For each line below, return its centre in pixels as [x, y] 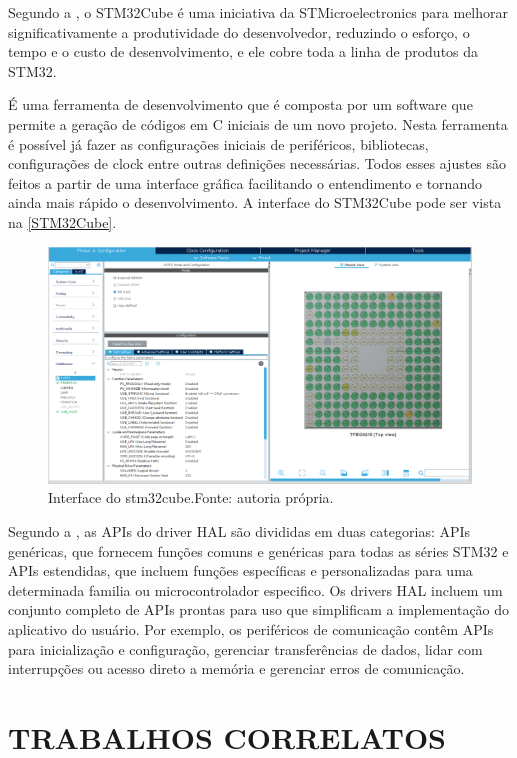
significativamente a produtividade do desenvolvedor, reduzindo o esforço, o [239, 31]
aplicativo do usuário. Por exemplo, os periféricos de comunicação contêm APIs [251, 628]
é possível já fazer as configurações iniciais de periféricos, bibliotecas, [218, 143]
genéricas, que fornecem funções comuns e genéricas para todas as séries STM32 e [258, 550]
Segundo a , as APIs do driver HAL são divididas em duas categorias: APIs [239, 530]
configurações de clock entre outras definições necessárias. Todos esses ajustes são [257, 163]
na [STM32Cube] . [62, 221]
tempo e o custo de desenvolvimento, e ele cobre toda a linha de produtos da [243, 51]
